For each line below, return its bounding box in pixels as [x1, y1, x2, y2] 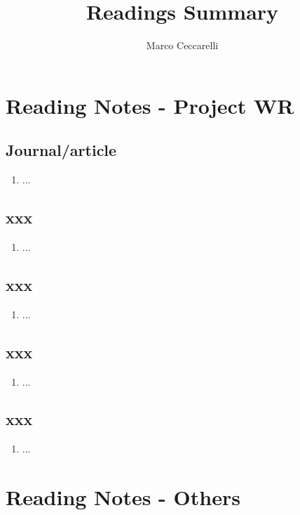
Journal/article [6, 139, 117, 161]
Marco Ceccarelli [146, 38, 219, 53]
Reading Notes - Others [6, 483, 240, 511]
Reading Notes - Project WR [6, 91, 294, 119]
